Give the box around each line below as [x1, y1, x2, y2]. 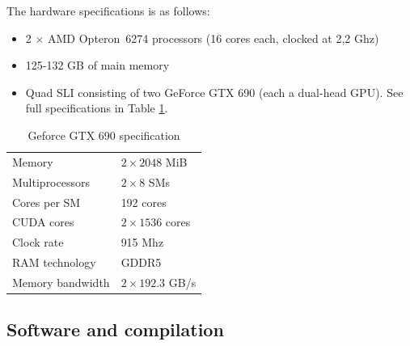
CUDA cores [12, 213, 74, 230]
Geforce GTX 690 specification [27, 126, 180, 143]
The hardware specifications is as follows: [6, 2, 210, 19]
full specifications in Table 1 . [25, 99, 168, 116]
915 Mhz [120, 234, 164, 251]
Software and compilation [6, 317, 224, 342]
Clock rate [12, 234, 64, 251]
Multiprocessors [12, 173, 90, 190]
